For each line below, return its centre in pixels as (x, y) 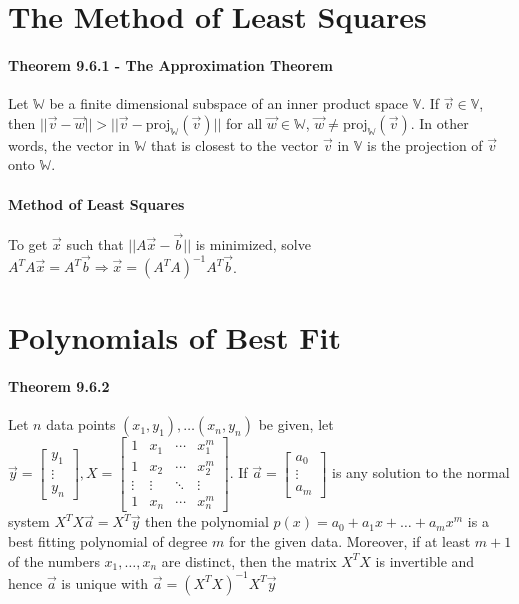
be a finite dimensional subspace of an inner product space (228, 103)
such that (95, 243)
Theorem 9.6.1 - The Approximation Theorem (170, 64)
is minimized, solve (253, 243)
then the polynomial (207, 521)
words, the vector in (69, 144)
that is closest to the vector (234, 144)
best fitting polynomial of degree (108, 540)
